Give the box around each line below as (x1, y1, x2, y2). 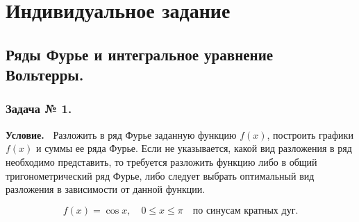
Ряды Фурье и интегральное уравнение (6, 43, 274, 65)
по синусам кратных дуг (192, 205, 296, 216)
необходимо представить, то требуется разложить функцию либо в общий (6, 154, 317, 169)
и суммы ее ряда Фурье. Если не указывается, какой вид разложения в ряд (36, 141, 352, 155)
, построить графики (267, 127, 353, 142)
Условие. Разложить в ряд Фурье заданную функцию (6, 127, 237, 142)
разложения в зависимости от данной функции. (6, 182, 206, 196)
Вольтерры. (6, 64, 84, 85)
